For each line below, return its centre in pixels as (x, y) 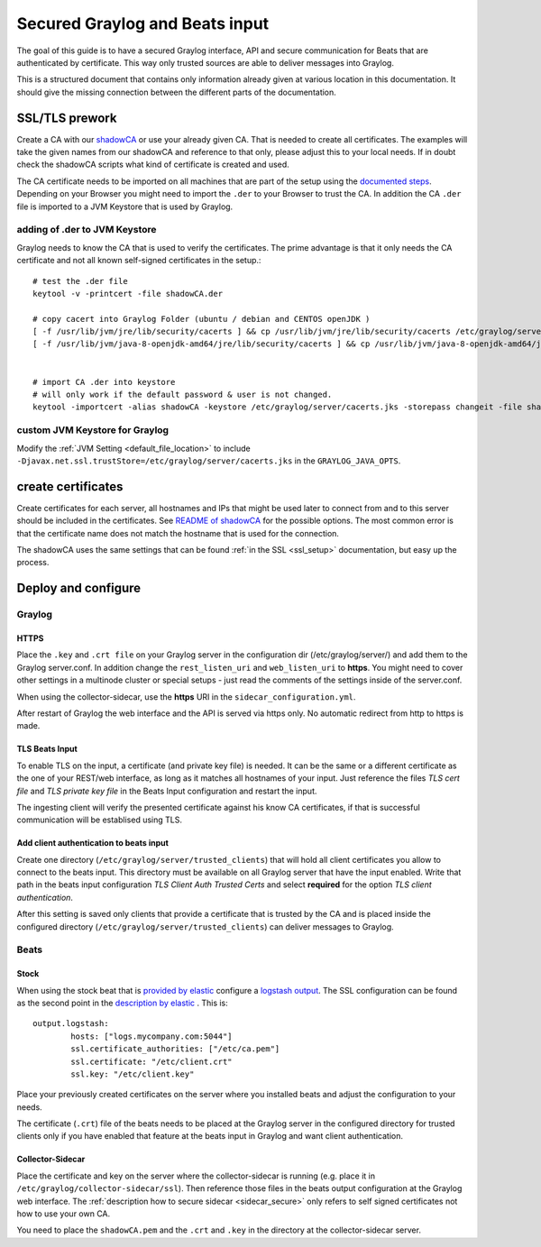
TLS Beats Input (47, 749)
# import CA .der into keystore (104, 382)
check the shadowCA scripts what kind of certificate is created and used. (153, 165)
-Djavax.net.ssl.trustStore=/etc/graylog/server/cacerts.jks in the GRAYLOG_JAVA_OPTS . (209, 461)
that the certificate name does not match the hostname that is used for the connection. (178, 533)
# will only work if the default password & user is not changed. (183, 395)
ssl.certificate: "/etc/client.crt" (152, 1061)
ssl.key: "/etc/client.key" (133, 1074)
